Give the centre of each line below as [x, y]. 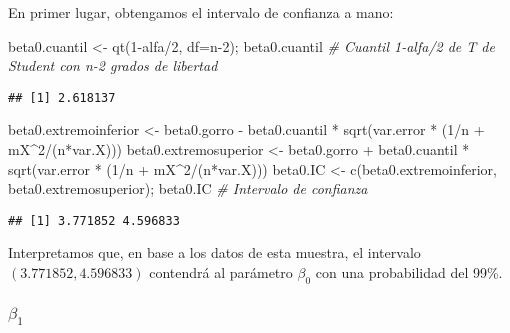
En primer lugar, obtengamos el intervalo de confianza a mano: [201, 12]
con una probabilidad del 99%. [409, 272]
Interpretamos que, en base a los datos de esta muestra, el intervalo [214, 252]
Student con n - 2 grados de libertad [113, 65]
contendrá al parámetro [221, 272]
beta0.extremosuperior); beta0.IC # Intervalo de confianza [188, 188]
